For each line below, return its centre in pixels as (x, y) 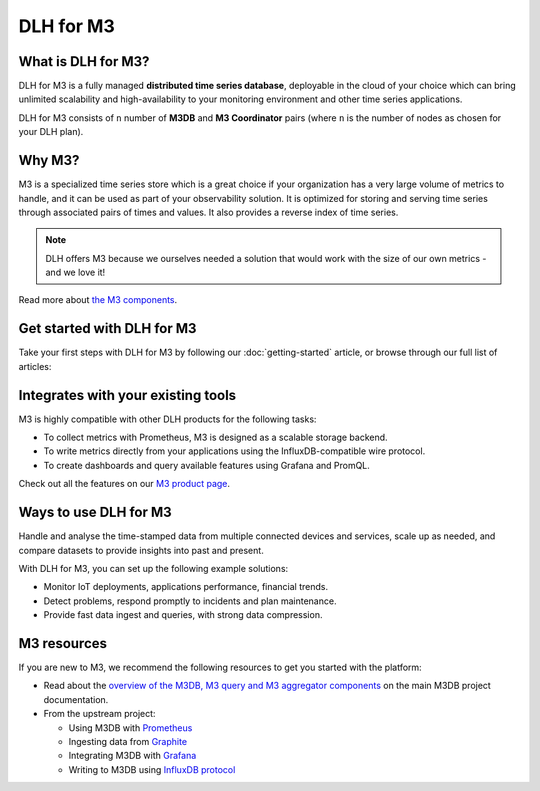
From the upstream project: (99, 714)
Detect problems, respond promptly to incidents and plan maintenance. (190, 601)
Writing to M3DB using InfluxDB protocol (152, 769)
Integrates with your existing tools (127, 395)
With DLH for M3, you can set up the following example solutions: (153, 568)
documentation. (76, 699)
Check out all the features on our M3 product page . (124, 484)
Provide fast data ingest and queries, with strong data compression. (183, 615)
